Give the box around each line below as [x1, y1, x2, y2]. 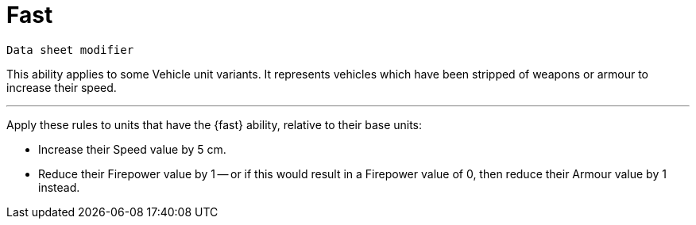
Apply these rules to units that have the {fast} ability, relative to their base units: [6, 117, 423, 132]
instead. [38, 180, 80, 194]
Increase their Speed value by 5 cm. [38, 142, 226, 156]
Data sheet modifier [6, 43, 134, 56]
